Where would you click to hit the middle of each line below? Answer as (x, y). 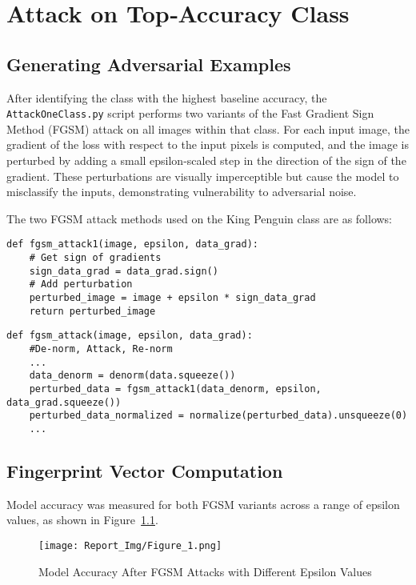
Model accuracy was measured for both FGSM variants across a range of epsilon (203, 504)
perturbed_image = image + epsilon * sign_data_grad (172, 298)
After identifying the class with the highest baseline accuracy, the (167, 97)
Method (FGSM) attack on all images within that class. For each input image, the (208, 128)
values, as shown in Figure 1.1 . (82, 520)
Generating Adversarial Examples (149, 64)
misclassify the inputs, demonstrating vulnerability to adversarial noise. (182, 192)
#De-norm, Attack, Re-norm (101, 349)
